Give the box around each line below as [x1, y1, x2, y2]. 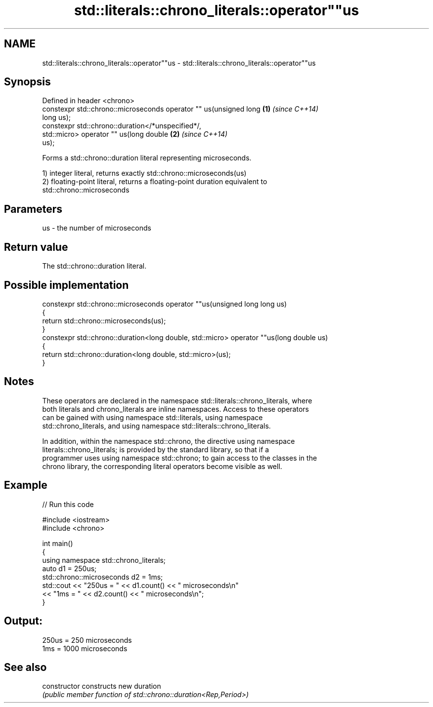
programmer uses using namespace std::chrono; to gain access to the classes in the [42, 453, 317, 462]
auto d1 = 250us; [42, 564, 97, 573]
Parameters [4, 202, 62, 215]
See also [4, 661, 47, 673]
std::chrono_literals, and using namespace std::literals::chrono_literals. [42, 421, 271, 430]
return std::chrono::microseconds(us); [42, 316, 166, 325]
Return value [4, 240, 68, 253]
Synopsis [4, 76, 51, 88]
